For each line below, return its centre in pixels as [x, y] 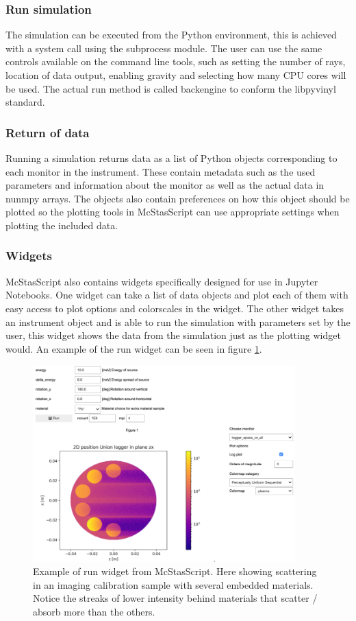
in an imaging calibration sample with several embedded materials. [173, 584]
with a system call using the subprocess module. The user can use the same [164, 48]
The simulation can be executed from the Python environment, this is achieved [171, 35]
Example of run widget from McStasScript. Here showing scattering [175, 571]
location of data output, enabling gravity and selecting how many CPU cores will [176, 75]
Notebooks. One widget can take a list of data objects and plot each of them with [177, 295]
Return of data [48, 132]
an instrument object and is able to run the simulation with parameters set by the [178, 321]
